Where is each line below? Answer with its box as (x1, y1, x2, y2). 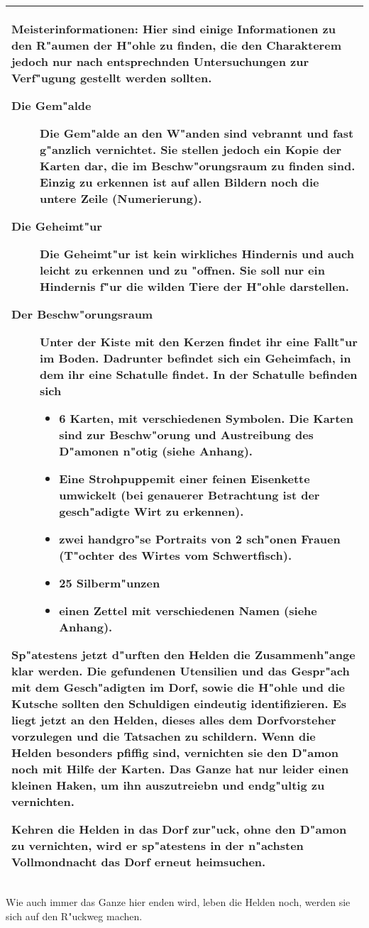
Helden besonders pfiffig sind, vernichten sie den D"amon (11, 744, 338, 761)
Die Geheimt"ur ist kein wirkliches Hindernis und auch (40, 245, 354, 262)
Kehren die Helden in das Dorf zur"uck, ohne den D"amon (11, 821, 347, 837)
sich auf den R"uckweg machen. (6, 908, 143, 923)
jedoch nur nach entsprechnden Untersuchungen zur (11, 53, 309, 70)
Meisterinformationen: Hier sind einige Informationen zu (11, 21, 336, 37)
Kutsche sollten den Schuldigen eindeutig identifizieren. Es (11, 695, 347, 712)
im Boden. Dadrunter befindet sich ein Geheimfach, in (40, 350, 351, 366)
